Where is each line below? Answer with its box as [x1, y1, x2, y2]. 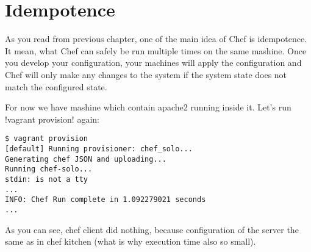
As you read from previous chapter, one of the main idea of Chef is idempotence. [5, 32, 307, 45]
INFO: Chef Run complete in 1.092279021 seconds [5, 195, 206, 204]
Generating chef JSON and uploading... [5, 154, 166, 164]
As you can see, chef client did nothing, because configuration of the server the [5, 223, 299, 236]
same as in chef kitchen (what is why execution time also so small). [5, 235, 256, 248]
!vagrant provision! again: [5, 112, 99, 125]
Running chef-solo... [5, 165, 93, 174]
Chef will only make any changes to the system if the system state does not [5, 68, 287, 81]
